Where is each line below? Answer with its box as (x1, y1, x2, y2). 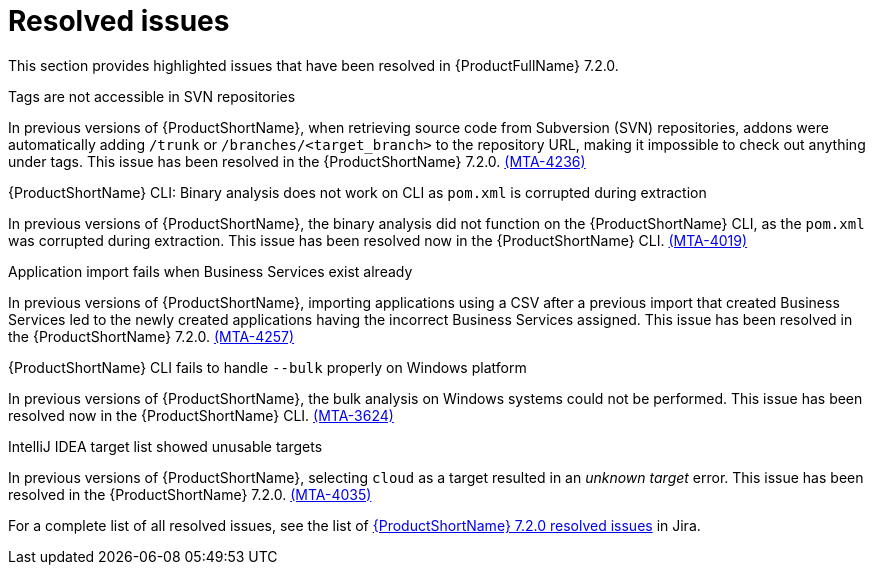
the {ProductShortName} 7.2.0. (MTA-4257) (8, 327, 295, 345)
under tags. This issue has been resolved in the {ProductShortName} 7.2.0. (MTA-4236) (8, 152, 586, 170)
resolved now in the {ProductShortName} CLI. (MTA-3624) (8, 406, 394, 424)
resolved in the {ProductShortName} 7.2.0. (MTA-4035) (8, 485, 372, 503)
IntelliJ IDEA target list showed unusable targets (8, 437, 323, 455)
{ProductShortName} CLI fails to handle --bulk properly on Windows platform (8, 358, 527, 376)
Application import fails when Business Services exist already (8, 262, 413, 280)
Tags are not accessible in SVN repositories (8, 87, 296, 105)
